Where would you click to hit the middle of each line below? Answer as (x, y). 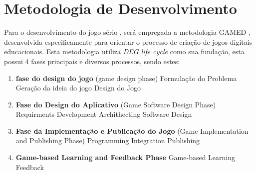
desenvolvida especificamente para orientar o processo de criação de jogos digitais (128, 42)
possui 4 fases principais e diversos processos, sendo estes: (92, 61)
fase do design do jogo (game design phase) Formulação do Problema (126, 78)
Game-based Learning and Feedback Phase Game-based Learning (126, 157)
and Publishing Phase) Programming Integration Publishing (108, 140)
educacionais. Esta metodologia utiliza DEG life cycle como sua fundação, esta (124, 51)
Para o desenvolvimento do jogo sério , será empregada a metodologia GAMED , (127, 32)
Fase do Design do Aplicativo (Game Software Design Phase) (116, 104)
